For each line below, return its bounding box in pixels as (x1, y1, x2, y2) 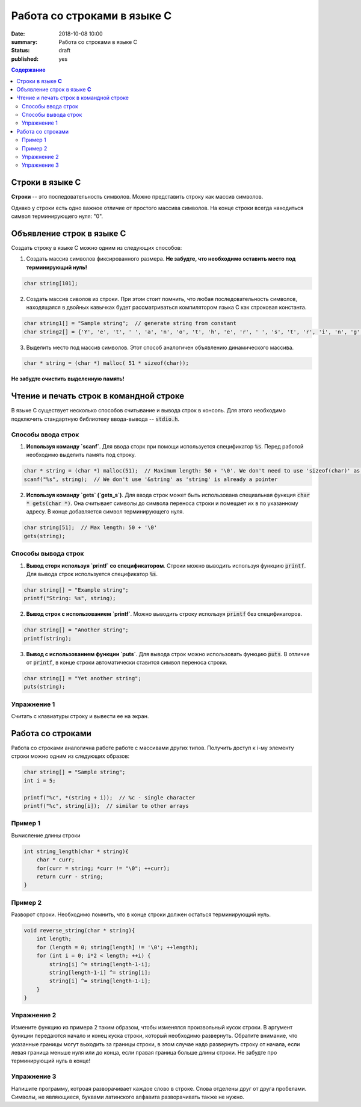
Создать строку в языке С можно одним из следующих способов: (11, 244, 182, 251)
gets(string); (23, 533, 66, 539)
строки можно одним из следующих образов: (11, 752, 129, 760)
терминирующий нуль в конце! (11, 1057, 90, 1065)
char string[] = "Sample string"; (23, 769, 126, 776)
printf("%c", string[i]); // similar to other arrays (23, 802, 189, 809)
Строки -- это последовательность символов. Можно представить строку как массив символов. (11, 193, 264, 200)
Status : (11, 47, 30, 54)
